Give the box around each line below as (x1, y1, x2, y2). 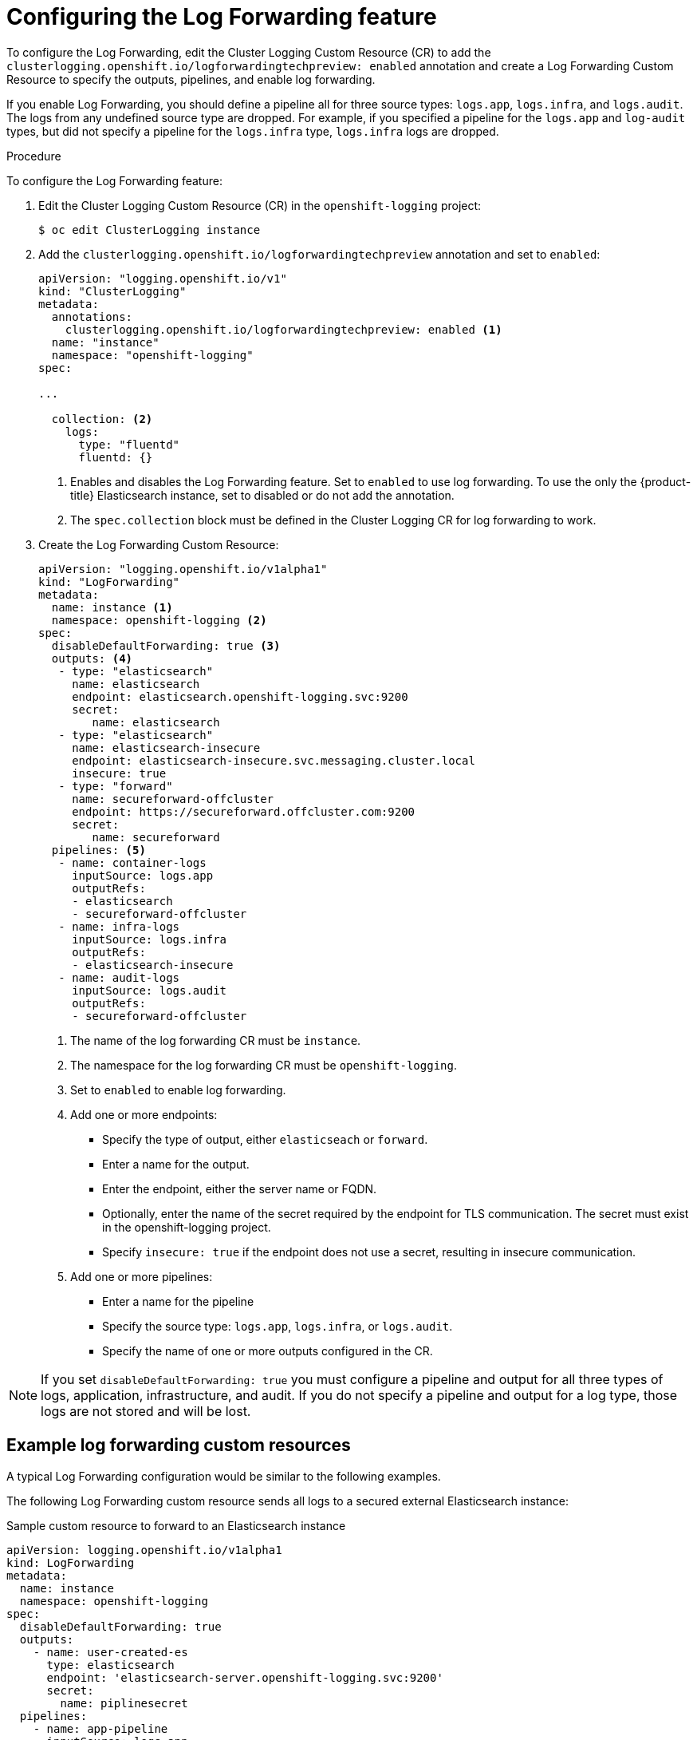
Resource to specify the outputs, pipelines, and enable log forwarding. (6, 72, 376, 86)
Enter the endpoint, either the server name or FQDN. (102, 1181, 377, 1196)
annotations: (51, 310, 133, 323)
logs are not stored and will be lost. (41, 1402, 251, 1419)
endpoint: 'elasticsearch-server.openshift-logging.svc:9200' (46, 1671, 443, 1684)
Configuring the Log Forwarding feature (6, 3, 437, 30)
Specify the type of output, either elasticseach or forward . (102, 1132, 428, 1146)
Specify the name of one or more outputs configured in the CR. (102, 1343, 433, 1358)
